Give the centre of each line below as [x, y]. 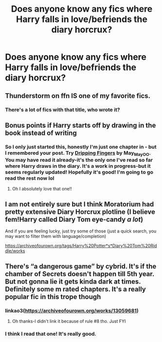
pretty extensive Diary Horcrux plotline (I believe [80, 212]
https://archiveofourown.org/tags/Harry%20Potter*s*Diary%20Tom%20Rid [81, 246]
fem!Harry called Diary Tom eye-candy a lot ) [74, 219]
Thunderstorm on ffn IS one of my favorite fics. [78, 96]
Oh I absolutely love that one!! [42, 189]
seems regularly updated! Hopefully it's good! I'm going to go [79, 172]
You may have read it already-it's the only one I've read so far [79, 160]
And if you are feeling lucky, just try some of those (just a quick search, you [81, 231]
